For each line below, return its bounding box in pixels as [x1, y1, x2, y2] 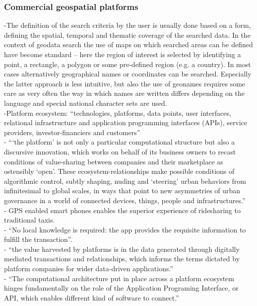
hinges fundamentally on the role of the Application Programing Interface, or [4, 283, 239, 293]
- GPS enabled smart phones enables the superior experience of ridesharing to [4, 205, 241, 215]
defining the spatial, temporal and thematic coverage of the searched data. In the [4, 29, 251, 40]
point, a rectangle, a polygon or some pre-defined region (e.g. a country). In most [4, 59, 251, 69]
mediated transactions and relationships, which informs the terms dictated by [4, 253, 240, 264]
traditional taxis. [4, 215, 55, 225]
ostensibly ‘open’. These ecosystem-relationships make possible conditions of [4, 166, 235, 176]
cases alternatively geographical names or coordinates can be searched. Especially [4, 69, 252, 79]
